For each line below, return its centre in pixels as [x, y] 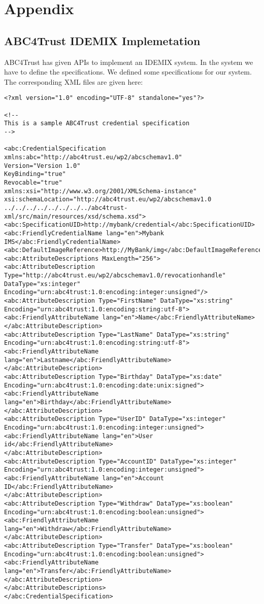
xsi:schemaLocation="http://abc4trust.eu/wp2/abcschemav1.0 [108, 200]
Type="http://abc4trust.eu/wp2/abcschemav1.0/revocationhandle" [115, 276]
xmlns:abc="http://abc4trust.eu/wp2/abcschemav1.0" [93, 157]
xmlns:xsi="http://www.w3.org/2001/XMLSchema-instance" [101, 191]
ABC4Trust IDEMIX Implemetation [102, 40]
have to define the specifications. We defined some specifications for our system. [128, 72]
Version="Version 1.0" [42, 166]
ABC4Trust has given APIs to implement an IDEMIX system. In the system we [129, 62]
